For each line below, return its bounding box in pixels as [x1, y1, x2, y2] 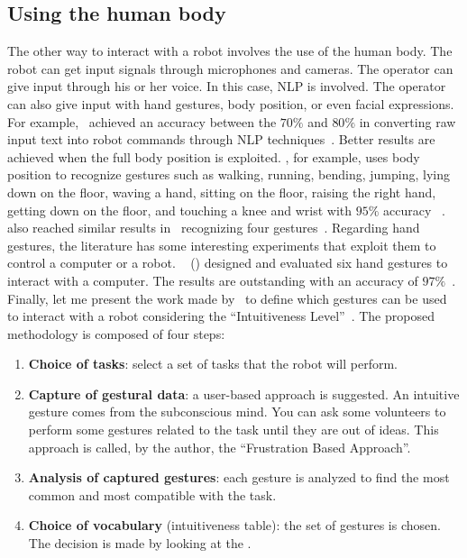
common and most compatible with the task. [28, 485, 277, 504]
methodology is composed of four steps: [7, 324, 225, 343]
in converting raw [359, 112, 456, 131]
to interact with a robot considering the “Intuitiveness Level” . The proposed [7, 306, 435, 325]
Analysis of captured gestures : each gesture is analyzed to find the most [28, 468, 450, 487]
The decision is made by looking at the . [28, 534, 252, 553]
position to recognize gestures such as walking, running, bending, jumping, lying [7, 165, 450, 184]
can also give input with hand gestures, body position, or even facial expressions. [7, 94, 454, 113]
